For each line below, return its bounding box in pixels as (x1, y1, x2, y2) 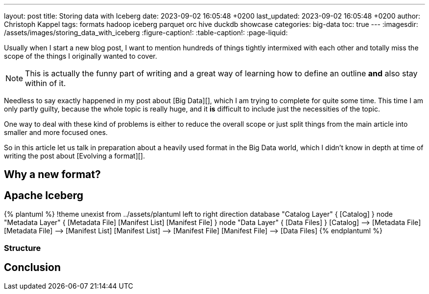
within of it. (25, 78, 66, 88)
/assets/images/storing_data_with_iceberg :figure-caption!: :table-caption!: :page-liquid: (4, 28, 288, 37)
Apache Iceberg (4, 189, 84, 202)
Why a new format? (4, 168, 101, 181)
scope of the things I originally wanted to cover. (4, 52, 157, 60)
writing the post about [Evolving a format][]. (4, 152, 145, 160)
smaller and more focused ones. (4, 128, 108, 136)
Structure (4, 243, 41, 253)
